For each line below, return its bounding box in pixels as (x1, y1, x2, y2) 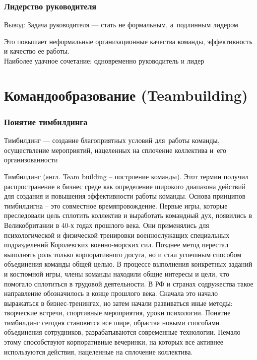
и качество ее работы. (4, 46, 70, 56)
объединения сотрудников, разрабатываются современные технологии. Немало (4, 327, 241, 337)
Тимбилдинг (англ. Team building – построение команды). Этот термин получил (4, 171, 249, 181)
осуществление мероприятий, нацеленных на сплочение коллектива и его (4, 144, 226, 155)
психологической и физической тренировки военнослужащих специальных (4, 229, 230, 240)
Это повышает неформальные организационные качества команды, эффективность (4, 36, 253, 46)
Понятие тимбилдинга (4, 115, 88, 128)
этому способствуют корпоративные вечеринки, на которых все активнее (4, 337, 224, 347)
